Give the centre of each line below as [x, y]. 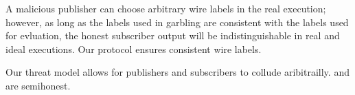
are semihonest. [38, 85]
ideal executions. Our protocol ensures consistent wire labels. [134, 49]
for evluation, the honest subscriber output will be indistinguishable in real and [173, 35]
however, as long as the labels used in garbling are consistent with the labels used [177, 22]
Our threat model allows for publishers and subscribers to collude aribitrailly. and [177, 72]
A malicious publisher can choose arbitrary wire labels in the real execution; [166, 8]
